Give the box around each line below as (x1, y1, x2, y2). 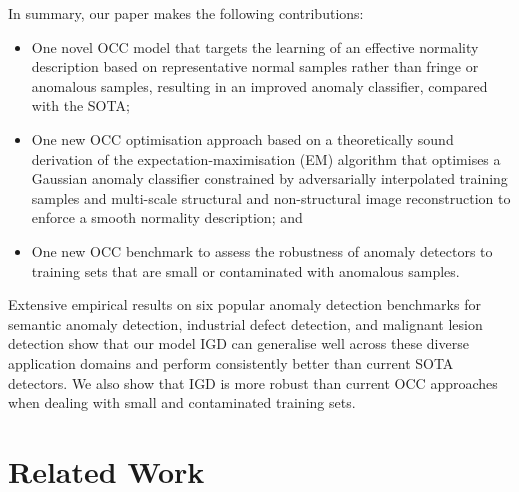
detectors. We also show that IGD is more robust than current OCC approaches (8, 372, 498, 393)
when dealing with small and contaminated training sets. (8, 392, 356, 413)
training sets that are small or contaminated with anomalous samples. (31, 260, 460, 281)
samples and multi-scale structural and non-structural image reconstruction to (31, 187, 511, 208)
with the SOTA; (31, 95, 130, 116)
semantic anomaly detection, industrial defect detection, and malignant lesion (8, 313, 483, 334)
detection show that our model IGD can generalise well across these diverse (8, 333, 469, 354)
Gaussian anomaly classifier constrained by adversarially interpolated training (31, 168, 508, 189)
